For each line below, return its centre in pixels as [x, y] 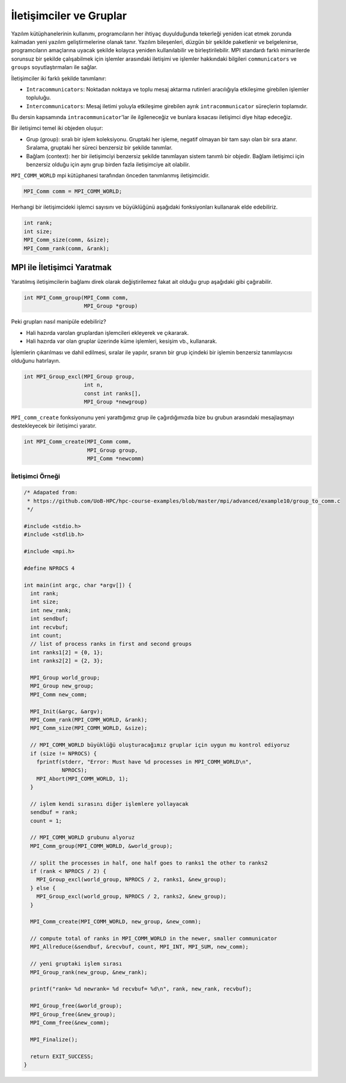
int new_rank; [51, 610]
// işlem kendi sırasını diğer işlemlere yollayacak [109, 804]
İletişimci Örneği [35, 476]
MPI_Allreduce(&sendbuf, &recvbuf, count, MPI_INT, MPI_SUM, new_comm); [140, 947]
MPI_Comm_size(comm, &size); [67, 240]
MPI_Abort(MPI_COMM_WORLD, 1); [82, 778]
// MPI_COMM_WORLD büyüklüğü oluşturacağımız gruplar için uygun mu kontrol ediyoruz [160, 745]
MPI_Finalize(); [54, 1039]
